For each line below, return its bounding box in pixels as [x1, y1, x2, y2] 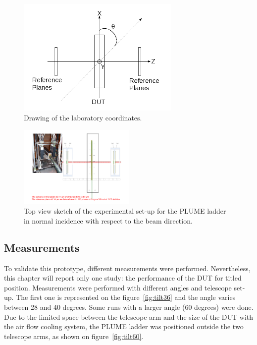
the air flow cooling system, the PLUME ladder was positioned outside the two [4, 321, 244, 332]
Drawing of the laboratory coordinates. [24, 113, 142, 123]
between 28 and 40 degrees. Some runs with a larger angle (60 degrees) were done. [4, 302, 254, 312]
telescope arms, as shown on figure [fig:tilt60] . [4, 331, 144, 341]
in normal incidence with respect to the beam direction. [24, 215, 193, 226]
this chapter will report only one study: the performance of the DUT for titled [4, 273, 242, 283]
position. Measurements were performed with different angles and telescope [4, 282, 232, 292]
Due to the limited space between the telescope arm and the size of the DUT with [4, 311, 254, 322]
